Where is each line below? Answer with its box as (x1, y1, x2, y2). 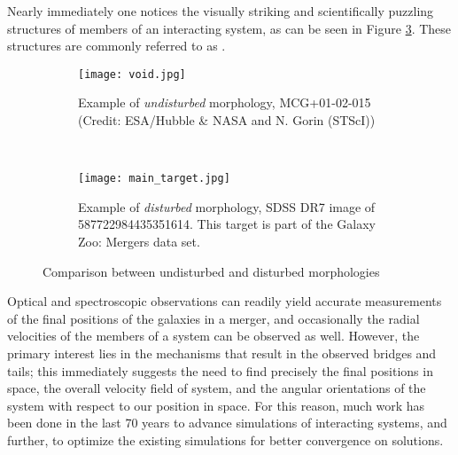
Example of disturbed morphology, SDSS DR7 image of (78, 197, 376, 216)
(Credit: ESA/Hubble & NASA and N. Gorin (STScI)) (78, 111, 376, 129)
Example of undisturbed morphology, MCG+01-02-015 (78, 93, 371, 112)
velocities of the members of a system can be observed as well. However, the (7, 326, 420, 345)
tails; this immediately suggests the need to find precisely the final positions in (7, 361, 433, 380)
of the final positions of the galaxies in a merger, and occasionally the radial (7, 309, 420, 327)
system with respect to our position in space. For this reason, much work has (7, 396, 425, 414)
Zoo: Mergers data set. (78, 232, 200, 251)
